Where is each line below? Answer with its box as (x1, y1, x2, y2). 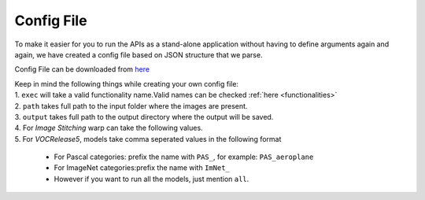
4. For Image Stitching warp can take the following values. (14, 123, 204, 133)
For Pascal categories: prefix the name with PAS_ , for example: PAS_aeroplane (54, 152, 314, 161)
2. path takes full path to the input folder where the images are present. (14, 101, 248, 110)
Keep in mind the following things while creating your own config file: (14, 79, 239, 88)
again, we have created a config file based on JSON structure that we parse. (14, 50, 263, 59)
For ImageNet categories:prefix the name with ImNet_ (54, 163, 230, 172)
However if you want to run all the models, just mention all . (54, 174, 249, 183)
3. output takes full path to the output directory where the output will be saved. (14, 112, 274, 121)
